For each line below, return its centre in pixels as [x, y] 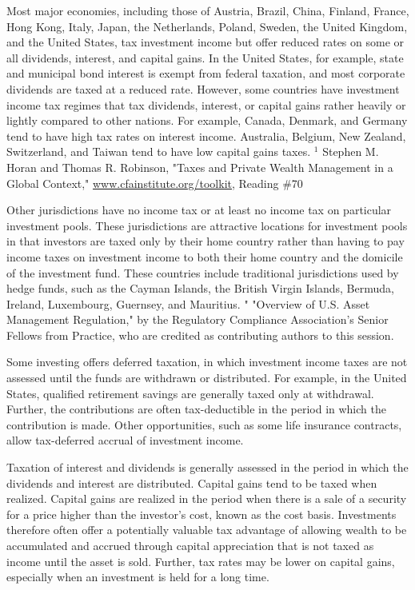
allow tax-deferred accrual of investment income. [125, 440]
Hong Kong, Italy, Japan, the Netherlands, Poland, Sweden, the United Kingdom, [207, 26]
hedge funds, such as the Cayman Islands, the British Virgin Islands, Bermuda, [200, 288]
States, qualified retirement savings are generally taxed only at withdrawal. [190, 393]
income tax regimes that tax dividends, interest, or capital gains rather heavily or [206, 104]
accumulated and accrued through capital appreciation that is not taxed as [190, 545]
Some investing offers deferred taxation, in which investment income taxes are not [207, 362]
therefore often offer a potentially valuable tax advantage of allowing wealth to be [207, 530]
